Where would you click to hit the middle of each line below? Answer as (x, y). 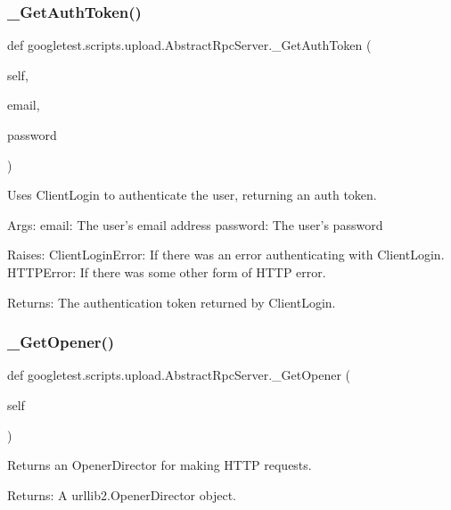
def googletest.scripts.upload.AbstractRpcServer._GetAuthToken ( (189, 45)
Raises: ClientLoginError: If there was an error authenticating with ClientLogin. (226, 255)
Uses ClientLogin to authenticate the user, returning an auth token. (192, 195)
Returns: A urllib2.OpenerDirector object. (122, 494)
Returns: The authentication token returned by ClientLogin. (172, 302)
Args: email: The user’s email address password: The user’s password (195, 224)
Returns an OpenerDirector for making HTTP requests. (160, 465)
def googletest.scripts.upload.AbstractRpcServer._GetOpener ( (179, 375)
